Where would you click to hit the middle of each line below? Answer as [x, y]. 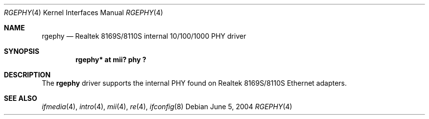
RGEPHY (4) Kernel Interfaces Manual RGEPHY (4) [83, 12]
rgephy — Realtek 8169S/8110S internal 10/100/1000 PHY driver [144, 36]
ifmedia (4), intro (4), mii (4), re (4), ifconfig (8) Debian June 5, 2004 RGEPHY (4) [167, 107]
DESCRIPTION [27, 75]
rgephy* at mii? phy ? [111, 59]
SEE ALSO [21, 98]
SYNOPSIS [22, 51]
